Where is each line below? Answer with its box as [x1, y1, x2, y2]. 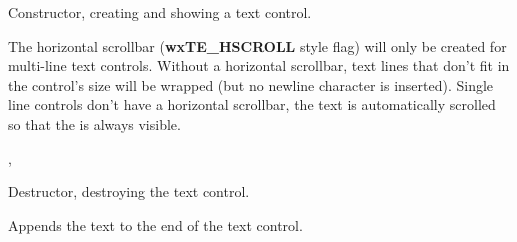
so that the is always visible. [8, 113, 181, 134]
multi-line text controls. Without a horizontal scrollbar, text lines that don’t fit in [8, 55, 510, 76]
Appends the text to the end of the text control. [8, 214, 303, 235]
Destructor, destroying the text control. [8, 181, 250, 202]
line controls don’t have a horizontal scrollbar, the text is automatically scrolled [8, 94, 496, 115]
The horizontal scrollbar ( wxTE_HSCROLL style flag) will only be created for [8, 35, 507, 56]
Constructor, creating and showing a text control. [8, 2, 312, 22]
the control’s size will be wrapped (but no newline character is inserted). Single [8, 74, 494, 95]
